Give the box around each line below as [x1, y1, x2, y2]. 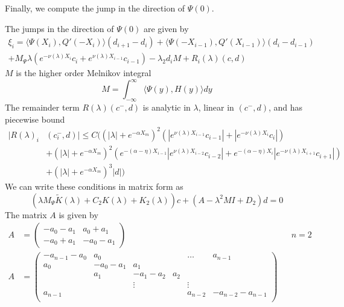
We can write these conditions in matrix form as [5, 179, 183, 192]
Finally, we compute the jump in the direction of [5, 2, 185, 14]
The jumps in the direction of [5, 22, 114, 34]
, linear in [198, 101, 234, 114]
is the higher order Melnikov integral [16, 66, 151, 79]
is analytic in [142, 101, 191, 114]
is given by [59, 208, 98, 221]
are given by [143, 22, 189, 34]
